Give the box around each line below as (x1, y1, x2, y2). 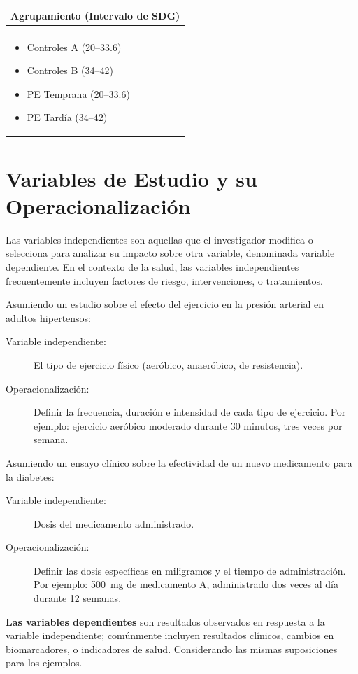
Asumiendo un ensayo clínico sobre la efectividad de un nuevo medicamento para (6, 455, 352, 470)
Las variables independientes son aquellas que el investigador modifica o (6, 232, 313, 246)
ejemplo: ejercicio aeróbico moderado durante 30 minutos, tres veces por (34, 418, 343, 433)
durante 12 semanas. (34, 591, 122, 605)
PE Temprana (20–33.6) (27, 86, 130, 101)
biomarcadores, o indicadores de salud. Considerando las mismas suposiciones (6, 641, 338, 656)
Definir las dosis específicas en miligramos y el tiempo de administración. (34, 563, 346, 577)
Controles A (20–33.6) (27, 39, 122, 54)
